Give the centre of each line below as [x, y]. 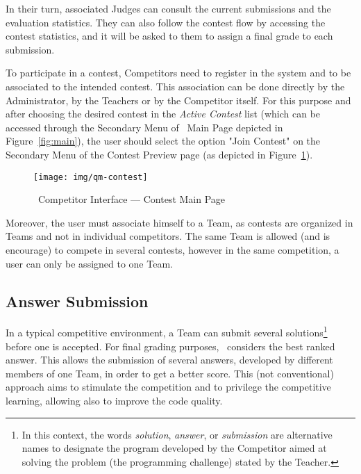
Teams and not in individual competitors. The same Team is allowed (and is [168, 236]
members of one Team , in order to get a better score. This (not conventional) [170, 373]
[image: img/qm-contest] [91, 177]
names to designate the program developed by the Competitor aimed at [174, 448]
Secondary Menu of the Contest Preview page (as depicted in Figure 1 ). [159, 154]
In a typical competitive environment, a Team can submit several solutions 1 [167, 332]
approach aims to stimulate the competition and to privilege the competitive [168, 387]
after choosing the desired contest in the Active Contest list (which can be [163, 114]
